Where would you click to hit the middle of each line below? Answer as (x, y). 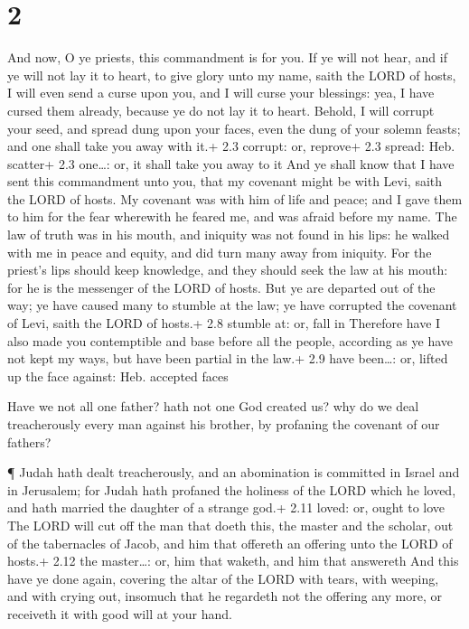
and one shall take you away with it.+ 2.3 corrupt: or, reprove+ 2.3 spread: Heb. (231, 146)
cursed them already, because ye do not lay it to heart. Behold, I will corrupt (221, 110)
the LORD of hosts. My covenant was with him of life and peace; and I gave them (235, 198)
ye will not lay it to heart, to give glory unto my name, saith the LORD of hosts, (232, 75)
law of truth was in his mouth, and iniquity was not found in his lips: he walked (229, 235)
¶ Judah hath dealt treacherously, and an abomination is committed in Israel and (234, 472)
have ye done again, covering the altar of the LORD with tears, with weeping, (223, 578)
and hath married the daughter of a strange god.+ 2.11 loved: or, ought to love (226, 507)
